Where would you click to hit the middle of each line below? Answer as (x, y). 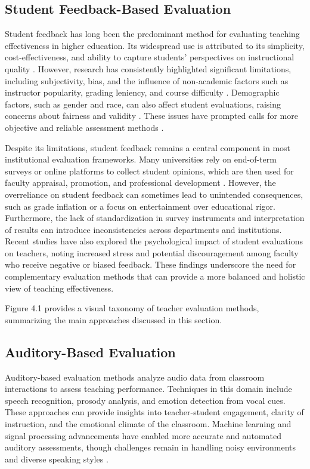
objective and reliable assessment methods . (84, 127)
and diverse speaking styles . (57, 459)
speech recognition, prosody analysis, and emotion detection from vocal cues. (145, 400)
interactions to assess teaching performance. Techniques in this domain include (148, 389)
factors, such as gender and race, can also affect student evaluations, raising (143, 104)
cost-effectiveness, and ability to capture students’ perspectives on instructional (150, 57)
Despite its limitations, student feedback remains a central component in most (148, 147)
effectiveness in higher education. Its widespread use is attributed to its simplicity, (155, 45)
